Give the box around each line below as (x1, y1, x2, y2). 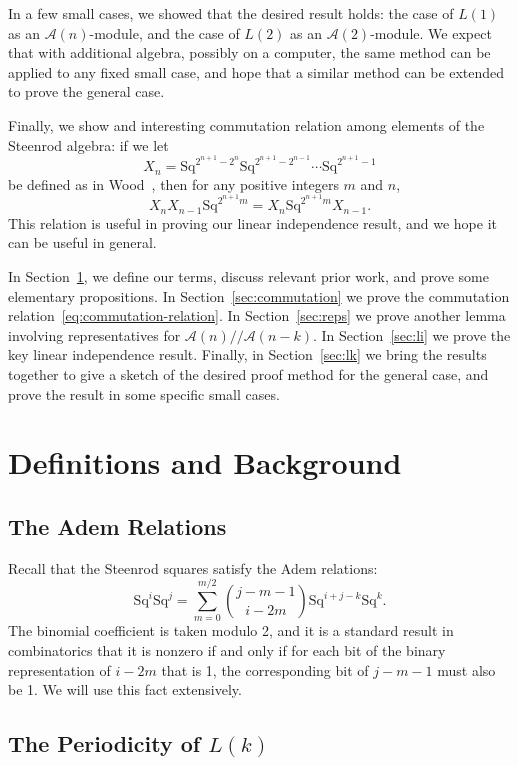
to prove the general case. (8, 81, 165, 102)
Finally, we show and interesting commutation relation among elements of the (8, 114, 485, 135)
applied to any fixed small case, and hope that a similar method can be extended (8, 61, 505, 82)
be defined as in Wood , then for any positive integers (8, 173, 339, 194)
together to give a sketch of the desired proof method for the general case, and (8, 363, 489, 384)
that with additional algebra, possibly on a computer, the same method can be (8, 42, 491, 63)
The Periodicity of (8, 728, 201, 759)
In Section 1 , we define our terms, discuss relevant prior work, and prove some (8, 265, 489, 286)
